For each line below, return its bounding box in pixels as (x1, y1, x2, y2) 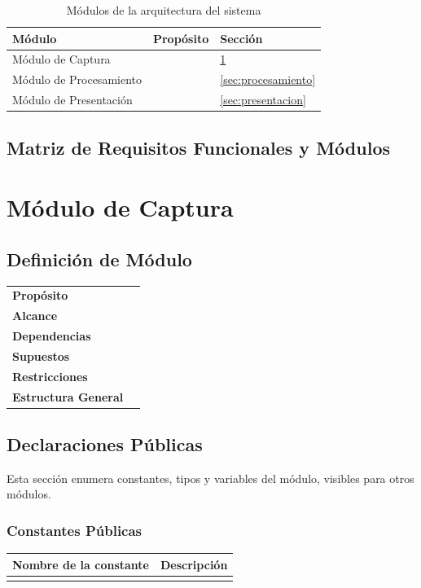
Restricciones (12, 367, 88, 384)
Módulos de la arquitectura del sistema (66, 2, 261, 18)
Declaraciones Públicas (7, 432, 203, 457)
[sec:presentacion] (220, 91, 306, 108)
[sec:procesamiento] (220, 71, 316, 88)
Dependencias (12, 327, 91, 344)
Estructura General (12, 388, 124, 405)
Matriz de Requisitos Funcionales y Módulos (7, 134, 390, 160)
